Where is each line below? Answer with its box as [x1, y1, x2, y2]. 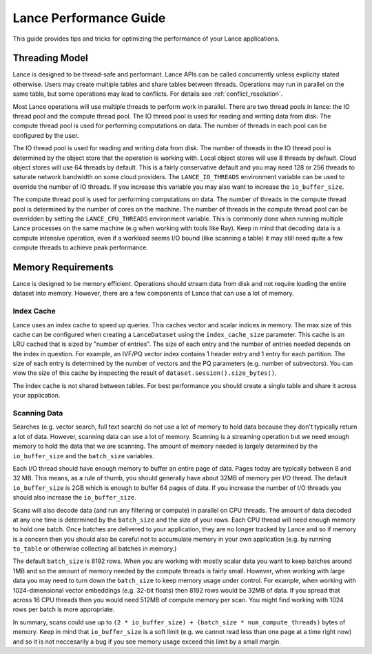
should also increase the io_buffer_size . [12, 493, 137, 502]
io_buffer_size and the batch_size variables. [12, 451, 154, 460]
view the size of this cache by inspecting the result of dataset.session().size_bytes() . [12, 369, 277, 377]
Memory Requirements [12, 261, 114, 273]
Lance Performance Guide [12, 10, 166, 25]
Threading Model [12, 52, 89, 64]
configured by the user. [12, 131, 79, 139]
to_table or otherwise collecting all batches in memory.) [12, 544, 177, 553]
